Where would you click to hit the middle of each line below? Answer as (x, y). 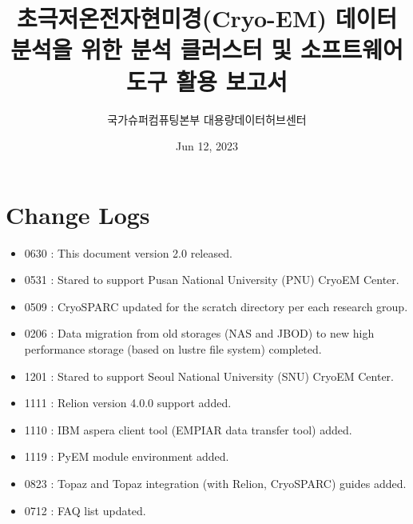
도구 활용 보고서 (207, 80)
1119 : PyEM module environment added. (127, 456)
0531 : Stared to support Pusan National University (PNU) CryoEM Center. (212, 280)
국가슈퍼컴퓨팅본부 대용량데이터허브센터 (207, 119)
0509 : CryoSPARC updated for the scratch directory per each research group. (216, 306)
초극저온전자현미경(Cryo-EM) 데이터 (207, 18)
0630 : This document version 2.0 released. (128, 252)
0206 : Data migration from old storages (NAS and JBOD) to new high (199, 333)
